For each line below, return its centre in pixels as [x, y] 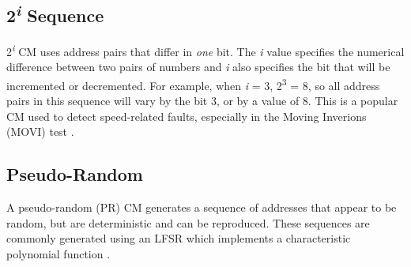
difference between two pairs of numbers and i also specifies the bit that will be [198, 67]
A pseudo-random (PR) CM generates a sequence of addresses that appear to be [202, 207]
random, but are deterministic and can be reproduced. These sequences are [188, 222]
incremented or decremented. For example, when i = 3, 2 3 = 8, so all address [193, 84]
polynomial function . [58, 254]
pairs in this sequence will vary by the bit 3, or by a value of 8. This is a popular [202, 101]
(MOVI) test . [40, 132]
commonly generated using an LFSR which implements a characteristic [179, 238]
